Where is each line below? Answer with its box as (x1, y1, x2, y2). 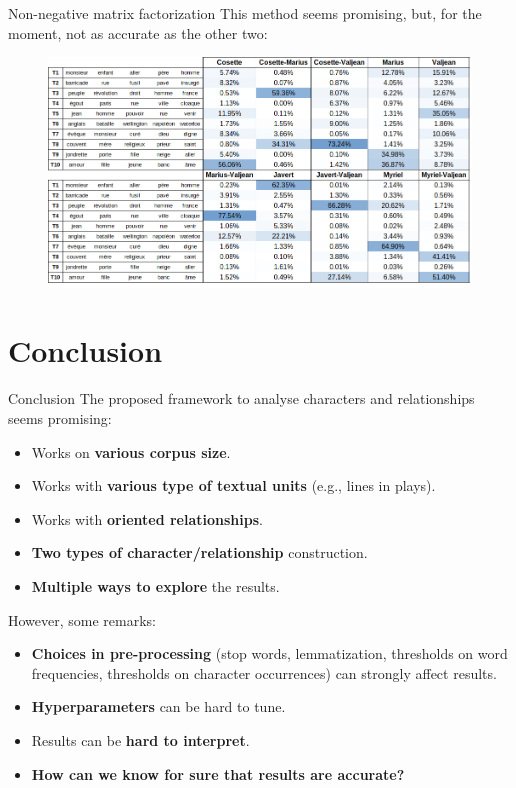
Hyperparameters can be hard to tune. (31, 696, 286, 717)
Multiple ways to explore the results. (31, 575, 280, 596)
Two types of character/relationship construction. (31, 542, 368, 563)
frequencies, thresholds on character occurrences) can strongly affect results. (31, 662, 497, 683)
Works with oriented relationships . (31, 508, 263, 529)
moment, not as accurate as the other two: (8, 22, 268, 43)
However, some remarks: (8, 609, 157, 630)
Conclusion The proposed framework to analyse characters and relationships (8, 388, 475, 409)
